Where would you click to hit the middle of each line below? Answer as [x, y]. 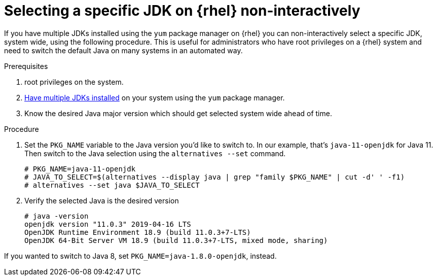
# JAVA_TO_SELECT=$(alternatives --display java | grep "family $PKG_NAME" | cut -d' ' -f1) [215, 177]
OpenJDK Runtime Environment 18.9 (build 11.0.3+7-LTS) [138, 232]
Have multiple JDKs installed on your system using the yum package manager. [155, 97]
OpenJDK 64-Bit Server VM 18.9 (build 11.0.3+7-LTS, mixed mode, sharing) [176, 240]
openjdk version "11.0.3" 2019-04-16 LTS [108, 224]
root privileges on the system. [74, 82]
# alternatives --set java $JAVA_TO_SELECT [112, 185]
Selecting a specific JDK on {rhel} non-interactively [182, 11]
